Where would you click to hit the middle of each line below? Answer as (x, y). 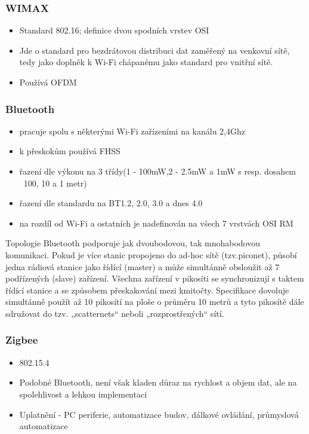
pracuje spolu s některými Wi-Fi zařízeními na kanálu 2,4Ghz (132, 131)
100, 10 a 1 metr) (55, 183)
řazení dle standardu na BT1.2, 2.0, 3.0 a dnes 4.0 (111, 203)
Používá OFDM (48, 82)
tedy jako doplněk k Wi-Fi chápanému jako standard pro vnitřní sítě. (146, 62)
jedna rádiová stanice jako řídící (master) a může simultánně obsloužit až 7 (143, 266)
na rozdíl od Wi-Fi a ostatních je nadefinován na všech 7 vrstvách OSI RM (156, 223)
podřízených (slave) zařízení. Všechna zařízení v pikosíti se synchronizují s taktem (155, 278)
